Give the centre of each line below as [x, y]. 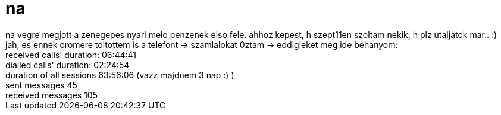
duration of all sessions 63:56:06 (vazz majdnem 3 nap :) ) [120, 75]
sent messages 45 [41, 85]
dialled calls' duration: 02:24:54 [68, 65]
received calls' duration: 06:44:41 [71, 55]
